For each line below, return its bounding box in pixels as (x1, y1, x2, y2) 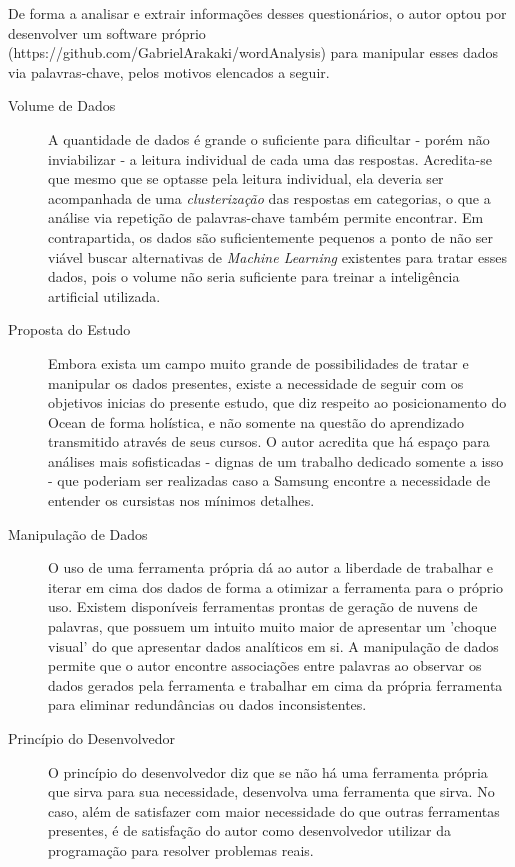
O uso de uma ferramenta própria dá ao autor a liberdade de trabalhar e (48, 557, 493, 578)
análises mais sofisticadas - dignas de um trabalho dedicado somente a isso (48, 450, 504, 471)
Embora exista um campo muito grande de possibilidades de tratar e (48, 352, 469, 373)
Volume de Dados (8, 95, 116, 116)
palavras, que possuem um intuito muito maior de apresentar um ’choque (48, 616, 497, 637)
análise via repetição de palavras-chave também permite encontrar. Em (48, 207, 484, 228)
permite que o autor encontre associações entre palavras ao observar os (48, 655, 482, 676)
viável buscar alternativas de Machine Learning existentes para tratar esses (48, 246, 507, 267)
